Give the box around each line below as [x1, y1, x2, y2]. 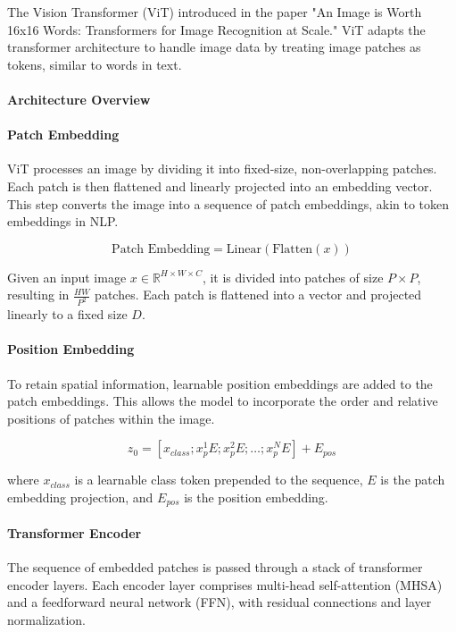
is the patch [380, 470, 445, 489]
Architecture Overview [7, 89, 151, 108]
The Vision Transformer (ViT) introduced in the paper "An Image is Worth [7, 3, 422, 21]
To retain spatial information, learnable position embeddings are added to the [7, 374, 433, 392]
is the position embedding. [184, 487, 328, 506]
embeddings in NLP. [7, 212, 119, 231]
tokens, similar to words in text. [7, 55, 182, 73]
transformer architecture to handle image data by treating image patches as [7, 38, 421, 56]
